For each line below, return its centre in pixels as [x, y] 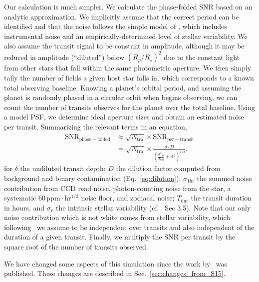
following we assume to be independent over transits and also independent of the [129, 227]
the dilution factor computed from [168, 168]
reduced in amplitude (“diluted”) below [64, 57]
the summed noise [224, 178]
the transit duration [221, 198]
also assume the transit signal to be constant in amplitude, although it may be [124, 46]
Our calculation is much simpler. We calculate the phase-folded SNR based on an [128, 6]
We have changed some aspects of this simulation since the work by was [116, 263]
